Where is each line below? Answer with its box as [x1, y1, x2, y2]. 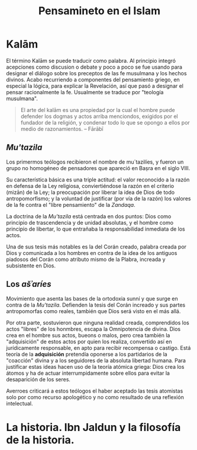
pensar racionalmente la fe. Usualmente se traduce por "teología [6, 88, 164, 95]
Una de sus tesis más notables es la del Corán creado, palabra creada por [6, 243, 187, 250]
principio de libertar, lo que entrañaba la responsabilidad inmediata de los [6, 225, 185, 232]
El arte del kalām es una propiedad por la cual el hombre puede [20, 106, 176, 113]
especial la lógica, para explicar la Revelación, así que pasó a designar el [6, 82, 184, 90]
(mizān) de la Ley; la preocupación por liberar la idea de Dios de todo [6, 189, 175, 196]
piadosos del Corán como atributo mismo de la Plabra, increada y [6, 256, 166, 263]
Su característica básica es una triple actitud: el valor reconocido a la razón [6, 176, 190, 183]
